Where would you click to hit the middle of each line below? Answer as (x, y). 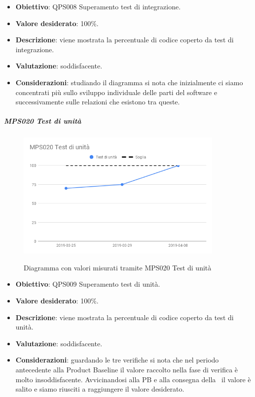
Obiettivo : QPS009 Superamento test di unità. (88, 284)
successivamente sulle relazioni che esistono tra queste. (98, 102)
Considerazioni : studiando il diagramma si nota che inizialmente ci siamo (129, 82)
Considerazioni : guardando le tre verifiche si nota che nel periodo (117, 360)
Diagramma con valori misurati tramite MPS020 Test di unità (118, 267)
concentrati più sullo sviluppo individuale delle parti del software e (116, 92)
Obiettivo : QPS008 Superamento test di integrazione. (98, 6)
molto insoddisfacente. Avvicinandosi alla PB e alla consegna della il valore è (133, 379)
